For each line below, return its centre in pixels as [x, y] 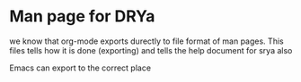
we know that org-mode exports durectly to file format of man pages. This [147, 41]
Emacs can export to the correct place [80, 68]
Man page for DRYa [82, 16]
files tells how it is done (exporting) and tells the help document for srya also [151, 50]
